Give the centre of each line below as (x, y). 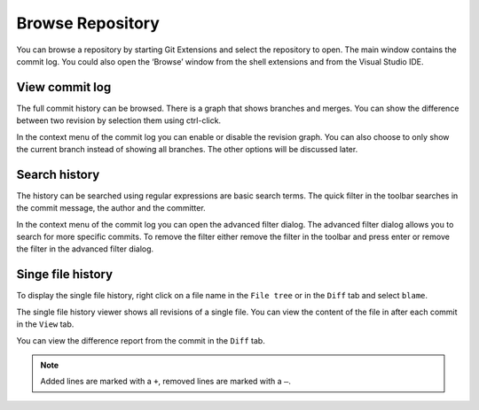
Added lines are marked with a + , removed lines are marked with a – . (166, 382)
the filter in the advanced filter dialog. (85, 249)
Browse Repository (88, 23)
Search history (58, 174)
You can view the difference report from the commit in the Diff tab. (141, 340)
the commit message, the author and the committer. (111, 208)
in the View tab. (45, 324)
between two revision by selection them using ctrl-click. (119, 120)
